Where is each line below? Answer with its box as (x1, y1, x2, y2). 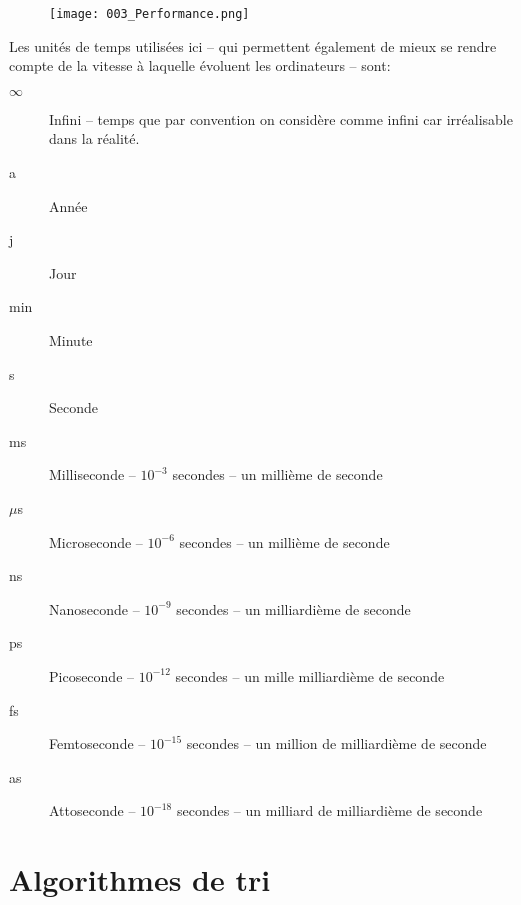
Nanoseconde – (49, 598, 140, 619)
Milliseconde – (49, 464, 136, 485)
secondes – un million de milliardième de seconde (186, 733, 487, 754)
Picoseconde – (49, 665, 135, 686)
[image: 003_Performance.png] (49, 7, 250, 21)
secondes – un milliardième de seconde (176, 598, 411, 619)
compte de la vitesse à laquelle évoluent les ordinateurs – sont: (9, 55, 391, 76)
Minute (49, 330, 93, 350)
